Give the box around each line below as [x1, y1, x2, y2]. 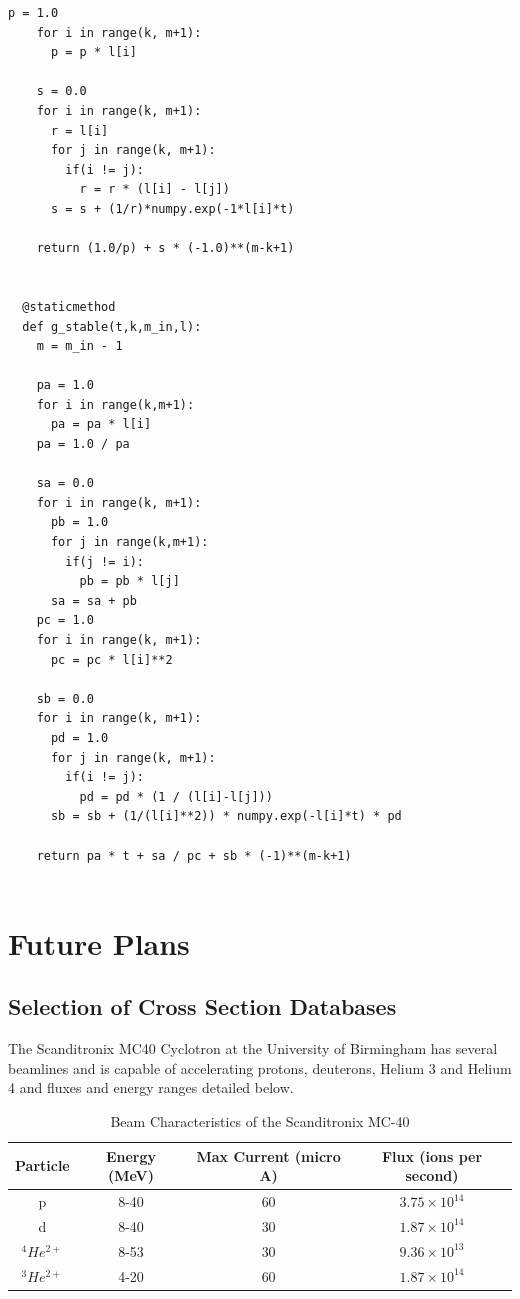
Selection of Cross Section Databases [8, 991, 397, 1022]
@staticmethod [22, 299, 116, 314]
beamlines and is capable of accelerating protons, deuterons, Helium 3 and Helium [8, 1057, 512, 1078]
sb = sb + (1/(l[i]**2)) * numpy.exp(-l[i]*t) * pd [50, 809, 402, 824]
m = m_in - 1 [36, 339, 123, 354]
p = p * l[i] [50, 45, 137, 60]
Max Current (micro [196, 1145, 341, 1166]
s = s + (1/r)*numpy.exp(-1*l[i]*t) [50, 201, 295, 216]
